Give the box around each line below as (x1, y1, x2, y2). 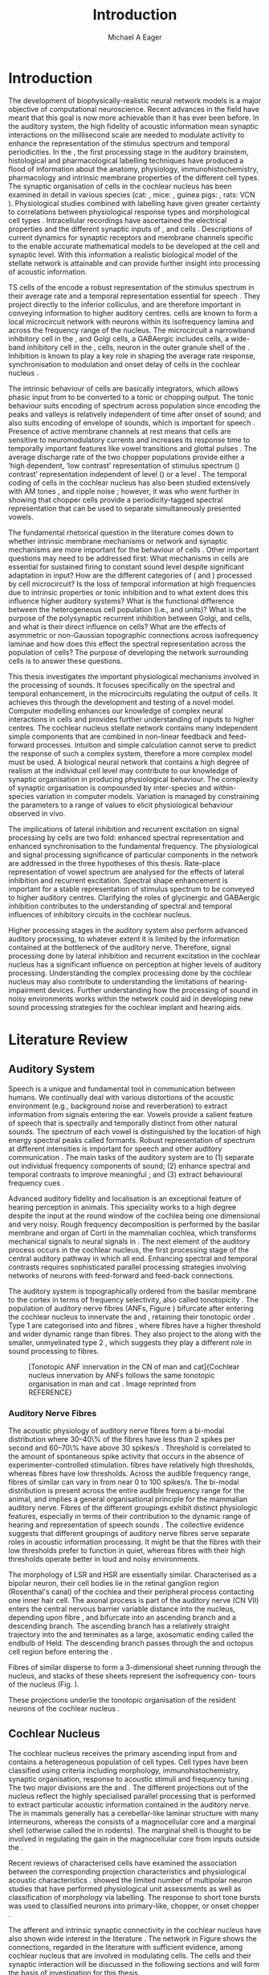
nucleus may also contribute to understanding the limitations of (8, 976, 218, 986)
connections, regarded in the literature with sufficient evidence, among (8, 1942, 243, 1952)
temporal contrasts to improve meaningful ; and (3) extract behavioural (8, 1170, 243, 1179)
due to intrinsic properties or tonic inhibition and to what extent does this (8, 587, 249, 597)
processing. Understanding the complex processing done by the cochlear (8, 968, 252, 978)
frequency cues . (8, 1178, 65, 1187)
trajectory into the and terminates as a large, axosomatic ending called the (8, 1629, 255, 1639)
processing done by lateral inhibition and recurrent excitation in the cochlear (8, 950, 261, 960)
